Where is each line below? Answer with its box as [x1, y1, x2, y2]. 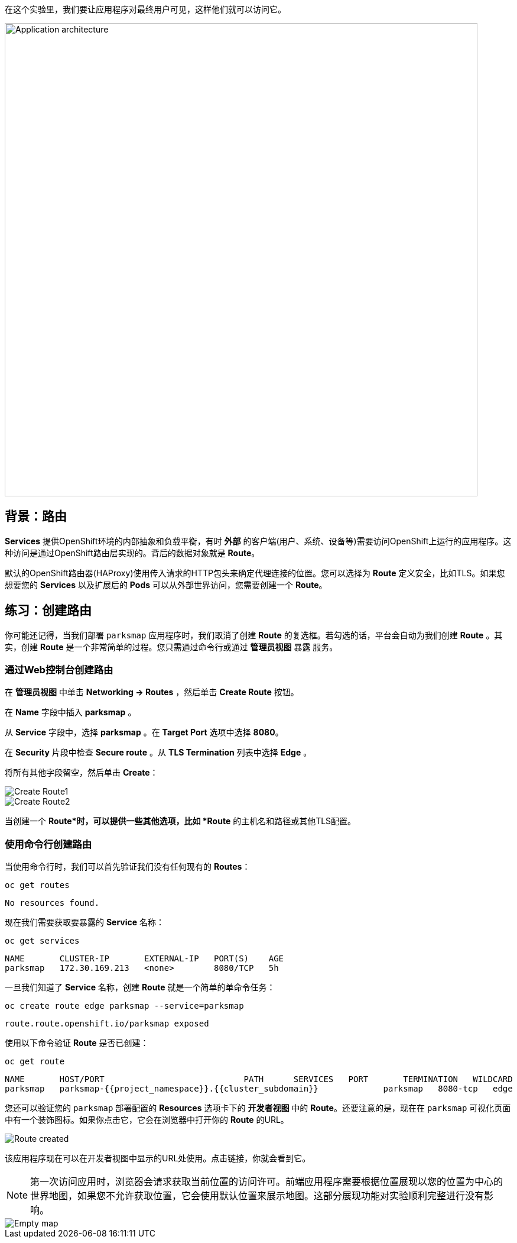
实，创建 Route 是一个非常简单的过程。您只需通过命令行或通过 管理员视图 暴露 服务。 [5, 641, 338, 652]
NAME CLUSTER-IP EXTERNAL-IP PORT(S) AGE [5, 954, 284, 964]
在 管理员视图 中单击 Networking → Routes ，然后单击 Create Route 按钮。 [5, 687, 299, 698]
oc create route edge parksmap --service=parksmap [5, 1001, 244, 1011]
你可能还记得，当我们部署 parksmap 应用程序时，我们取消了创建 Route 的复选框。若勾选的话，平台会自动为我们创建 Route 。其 [5, 629, 503, 640]
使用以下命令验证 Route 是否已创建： [5, 1038, 149, 1048]
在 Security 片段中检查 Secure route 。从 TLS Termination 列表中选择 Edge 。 [5, 747, 312, 758]
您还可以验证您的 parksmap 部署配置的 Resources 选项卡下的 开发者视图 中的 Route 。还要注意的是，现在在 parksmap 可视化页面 [5, 1103, 511, 1113]
